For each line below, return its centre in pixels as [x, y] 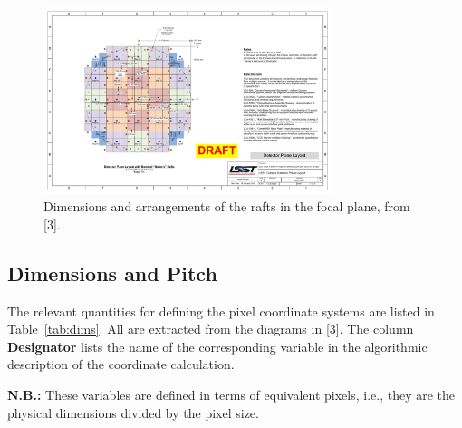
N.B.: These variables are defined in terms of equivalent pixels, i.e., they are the [231, 394]
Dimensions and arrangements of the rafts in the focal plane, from [227, 206]
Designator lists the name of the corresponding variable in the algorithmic [217, 346]
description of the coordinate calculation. [121, 364]
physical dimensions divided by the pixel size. [133, 412]
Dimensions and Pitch [112, 272]
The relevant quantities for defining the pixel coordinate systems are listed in [221, 311]
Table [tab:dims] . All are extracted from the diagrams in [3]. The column [211, 329]
